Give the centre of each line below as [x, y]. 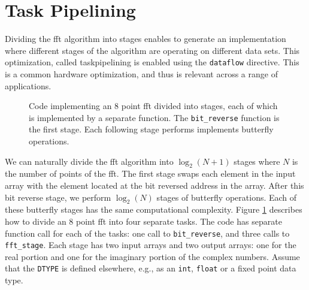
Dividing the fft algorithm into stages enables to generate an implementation [146, 39]
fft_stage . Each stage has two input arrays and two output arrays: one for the [151, 245]
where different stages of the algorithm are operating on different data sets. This [152, 50]
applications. [28, 85]
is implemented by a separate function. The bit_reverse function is [154, 117]
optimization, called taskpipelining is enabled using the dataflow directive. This [152, 62]
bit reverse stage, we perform [58, 197]
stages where [257, 161]
